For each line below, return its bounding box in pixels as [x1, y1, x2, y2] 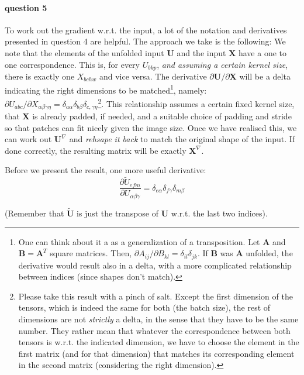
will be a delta [239, 70, 291, 82]
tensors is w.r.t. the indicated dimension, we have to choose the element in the [18, 336, 299, 348]
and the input [177, 46, 226, 59]
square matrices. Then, [50, 247, 132, 259]
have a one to [238, 46, 286, 59]
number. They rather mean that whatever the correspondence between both [18, 324, 291, 336]
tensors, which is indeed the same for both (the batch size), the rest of [18, 301, 271, 314]
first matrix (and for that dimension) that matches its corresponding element [18, 347, 295, 359]
